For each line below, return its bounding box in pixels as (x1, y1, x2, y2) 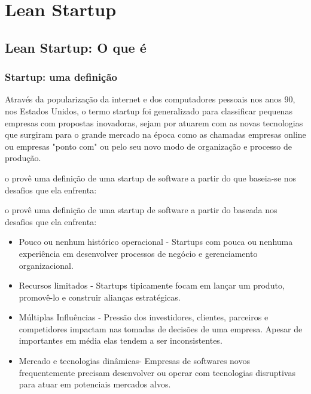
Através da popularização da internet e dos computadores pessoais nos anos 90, (5, 93, 295, 105)
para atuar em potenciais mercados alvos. (19, 378, 171, 390)
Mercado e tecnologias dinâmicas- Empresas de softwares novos (19, 354, 250, 367)
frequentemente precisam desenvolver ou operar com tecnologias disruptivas (19, 366, 295, 378)
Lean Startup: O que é (5, 38, 147, 56)
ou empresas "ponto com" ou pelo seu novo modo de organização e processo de (5, 140, 292, 152)
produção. (5, 151, 41, 164)
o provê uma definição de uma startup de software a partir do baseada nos (5, 204, 278, 216)
